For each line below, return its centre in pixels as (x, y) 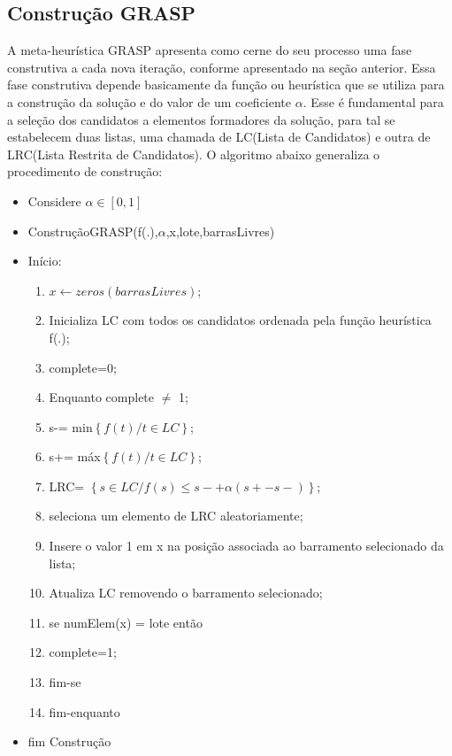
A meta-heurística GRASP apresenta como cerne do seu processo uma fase (210, 50)
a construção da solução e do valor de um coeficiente (149, 101)
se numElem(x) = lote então (126, 622)
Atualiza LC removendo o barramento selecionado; (186, 593)
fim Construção (69, 741)
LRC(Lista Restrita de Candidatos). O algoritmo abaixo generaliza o (194, 154)
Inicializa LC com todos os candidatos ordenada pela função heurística (240, 320)
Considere (54, 201)
